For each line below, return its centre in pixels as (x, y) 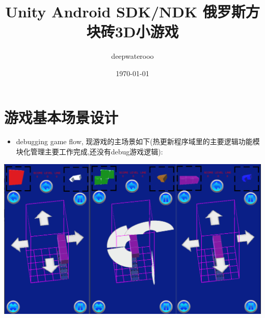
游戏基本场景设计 (61, 117)
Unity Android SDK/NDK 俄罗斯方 (132, 12)
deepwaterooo (132, 56)
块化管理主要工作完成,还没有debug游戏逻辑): (89, 152)
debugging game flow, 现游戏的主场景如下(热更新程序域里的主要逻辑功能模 (138, 141)
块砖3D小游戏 (132, 31)
